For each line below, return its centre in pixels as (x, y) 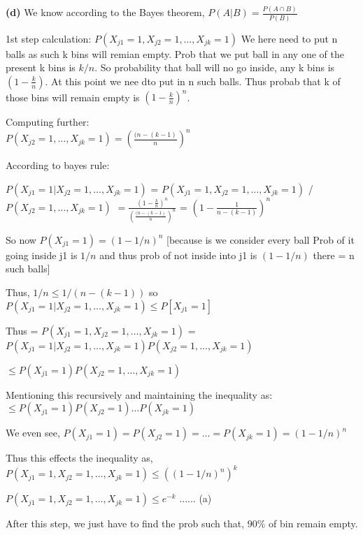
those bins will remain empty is (73, 97)
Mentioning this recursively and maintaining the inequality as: (139, 394)
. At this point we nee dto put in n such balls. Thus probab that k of (193, 81)
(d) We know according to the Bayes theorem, (105, 12)
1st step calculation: (49, 38)
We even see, (33, 433)
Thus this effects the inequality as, (79, 458)
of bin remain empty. (313, 523)
